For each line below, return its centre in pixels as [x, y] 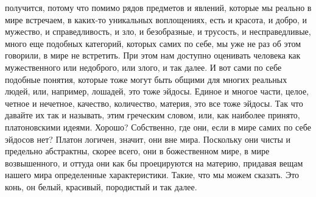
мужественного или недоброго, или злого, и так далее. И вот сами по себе [143, 67]
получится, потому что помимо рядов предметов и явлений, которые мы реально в [158, 7]
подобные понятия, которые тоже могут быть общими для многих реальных [146, 79]
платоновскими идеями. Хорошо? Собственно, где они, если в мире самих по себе [158, 127]
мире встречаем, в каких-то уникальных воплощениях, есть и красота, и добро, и [156, 19]
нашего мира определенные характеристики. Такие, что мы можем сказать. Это [152, 175]
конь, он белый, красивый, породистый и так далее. [101, 186]
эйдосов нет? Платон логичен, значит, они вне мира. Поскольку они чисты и [148, 139]
